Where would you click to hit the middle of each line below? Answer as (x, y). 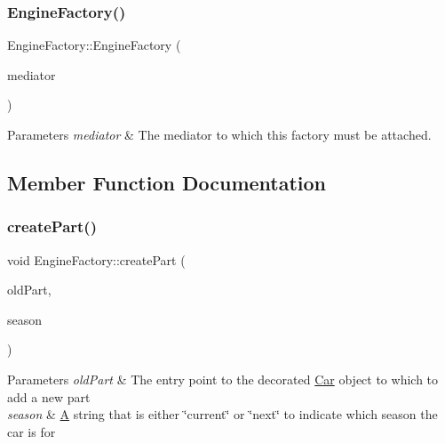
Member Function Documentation (167, 182)
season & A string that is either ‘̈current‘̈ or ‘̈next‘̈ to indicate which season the (222, 414)
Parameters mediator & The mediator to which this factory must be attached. (219, 134)
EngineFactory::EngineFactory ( (94, 45)
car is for (32, 431)
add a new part (49, 396)
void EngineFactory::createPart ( (96, 259)
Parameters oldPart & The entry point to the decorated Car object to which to (223, 379)
